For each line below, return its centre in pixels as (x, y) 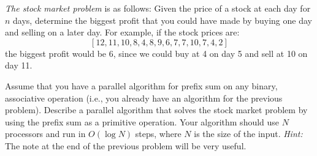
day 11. (19, 65)
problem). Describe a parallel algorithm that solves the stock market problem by (156, 110)
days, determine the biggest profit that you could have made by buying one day (162, 20)
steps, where (158, 134)
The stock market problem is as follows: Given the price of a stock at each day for (158, 8)
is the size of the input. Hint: (248, 134)
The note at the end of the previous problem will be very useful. (126, 145)
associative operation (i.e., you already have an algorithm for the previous (144, 98)
